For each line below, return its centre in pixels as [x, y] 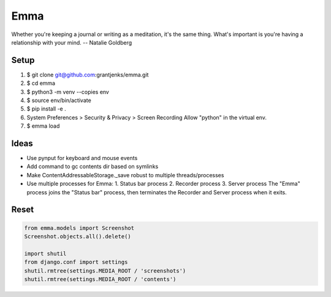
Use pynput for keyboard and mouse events [82, 158]
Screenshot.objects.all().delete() [78, 237]
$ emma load [43, 126]
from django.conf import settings [76, 262]
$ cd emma [41, 83]
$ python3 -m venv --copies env [68, 92]
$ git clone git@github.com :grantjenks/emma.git [88, 75]
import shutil [45, 253]
